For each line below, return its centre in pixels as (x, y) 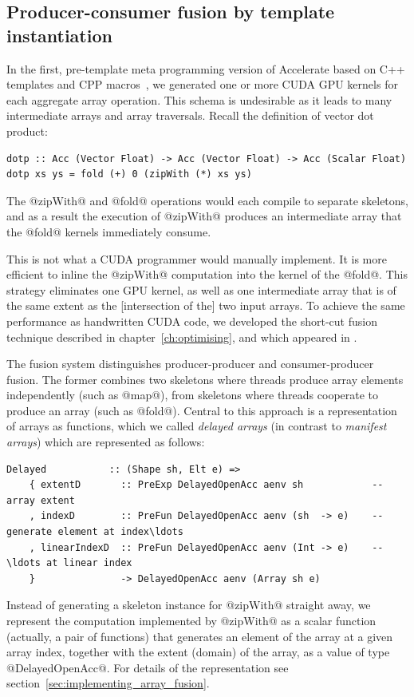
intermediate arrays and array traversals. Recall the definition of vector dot (190, 115)
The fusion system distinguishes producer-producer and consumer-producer (190, 364)
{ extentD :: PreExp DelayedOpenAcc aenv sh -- (206, 485)
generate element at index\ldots (95, 532)
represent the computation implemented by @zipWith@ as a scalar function (191, 620)
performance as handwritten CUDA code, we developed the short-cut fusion (192, 321)
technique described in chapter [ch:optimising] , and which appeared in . (182, 337)
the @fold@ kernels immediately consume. (109, 231)
